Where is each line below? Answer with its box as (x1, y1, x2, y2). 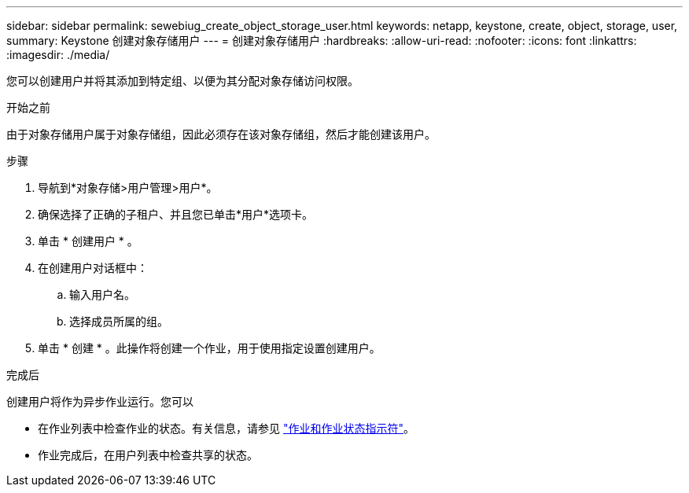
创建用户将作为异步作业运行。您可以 (6, 395, 193, 408)
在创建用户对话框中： (38, 261, 148, 274)
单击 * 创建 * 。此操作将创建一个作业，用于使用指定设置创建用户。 (38, 341, 381, 355)
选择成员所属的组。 (69, 315, 168, 328)
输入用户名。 (69, 288, 135, 301)
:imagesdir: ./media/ (6, 48, 110, 61)
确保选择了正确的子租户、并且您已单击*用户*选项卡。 (38, 208, 314, 221)
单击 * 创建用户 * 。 (38, 234, 138, 248)
